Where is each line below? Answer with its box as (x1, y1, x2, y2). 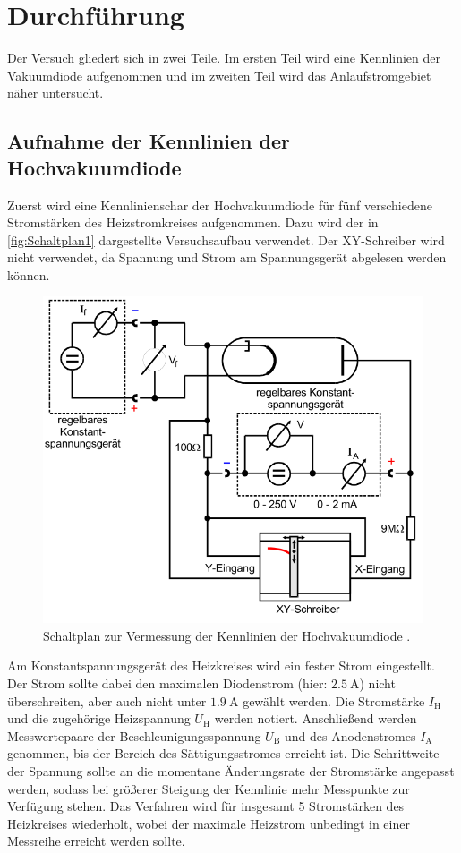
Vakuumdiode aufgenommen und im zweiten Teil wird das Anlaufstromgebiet (7, 65, 431, 84)
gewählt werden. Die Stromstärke (243, 691, 425, 710)
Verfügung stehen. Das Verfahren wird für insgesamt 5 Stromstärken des (7, 797, 405, 815)
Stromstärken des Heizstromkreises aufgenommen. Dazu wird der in (7, 213, 379, 232)
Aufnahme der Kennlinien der (7, 127, 290, 155)
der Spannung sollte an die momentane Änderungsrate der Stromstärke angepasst (7, 762, 455, 780)
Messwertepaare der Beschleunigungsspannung (7, 726, 261, 745)
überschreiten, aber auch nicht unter (7, 691, 207, 710)
